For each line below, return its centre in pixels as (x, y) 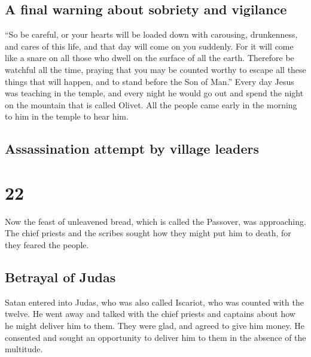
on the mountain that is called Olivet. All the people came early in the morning (151, 104)
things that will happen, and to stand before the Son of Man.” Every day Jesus (150, 81)
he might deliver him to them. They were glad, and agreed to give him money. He (155, 326)
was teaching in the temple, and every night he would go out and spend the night (154, 93)
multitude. (24, 349)
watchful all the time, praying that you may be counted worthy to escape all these (155, 69)
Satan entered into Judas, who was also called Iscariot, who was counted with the (154, 302)
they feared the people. (47, 245)
